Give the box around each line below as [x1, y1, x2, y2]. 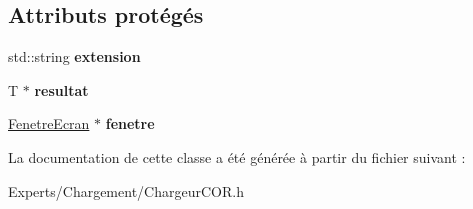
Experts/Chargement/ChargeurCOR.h [8, 180, 244, 201]
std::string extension [8, 46, 141, 67]
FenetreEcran [8, 113, 90, 134]
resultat [34, 79, 89, 100]
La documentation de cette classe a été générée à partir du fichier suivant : [8, 146, 466, 167]
